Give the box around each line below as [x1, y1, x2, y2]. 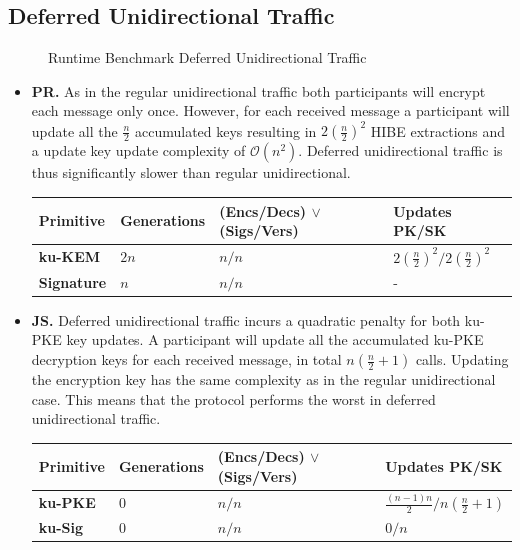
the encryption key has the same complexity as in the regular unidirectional [31, 369, 496, 390]
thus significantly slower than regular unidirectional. [31, 162, 351, 183]
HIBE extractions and [370, 120, 506, 141]
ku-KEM [38, 246, 101, 267]
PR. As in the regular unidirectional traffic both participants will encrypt [31, 80, 486, 101]
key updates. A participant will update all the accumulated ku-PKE [66, 329, 484, 350]
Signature [38, 271, 107, 292]
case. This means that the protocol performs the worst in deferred [31, 388, 436, 409]
